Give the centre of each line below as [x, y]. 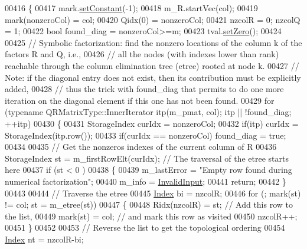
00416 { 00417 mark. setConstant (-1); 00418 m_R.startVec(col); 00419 [131, 8]
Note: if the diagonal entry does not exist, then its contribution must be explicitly [153, 77]
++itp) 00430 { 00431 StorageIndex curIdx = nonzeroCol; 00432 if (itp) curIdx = [152, 123]
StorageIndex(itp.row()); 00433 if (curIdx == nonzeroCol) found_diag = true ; [146, 135]
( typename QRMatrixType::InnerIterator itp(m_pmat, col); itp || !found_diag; [148, 112]
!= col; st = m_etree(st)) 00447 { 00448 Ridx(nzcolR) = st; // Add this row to [149, 204]
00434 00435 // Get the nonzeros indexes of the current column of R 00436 [141, 147]
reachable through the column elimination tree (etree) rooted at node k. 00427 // [152, 65]
